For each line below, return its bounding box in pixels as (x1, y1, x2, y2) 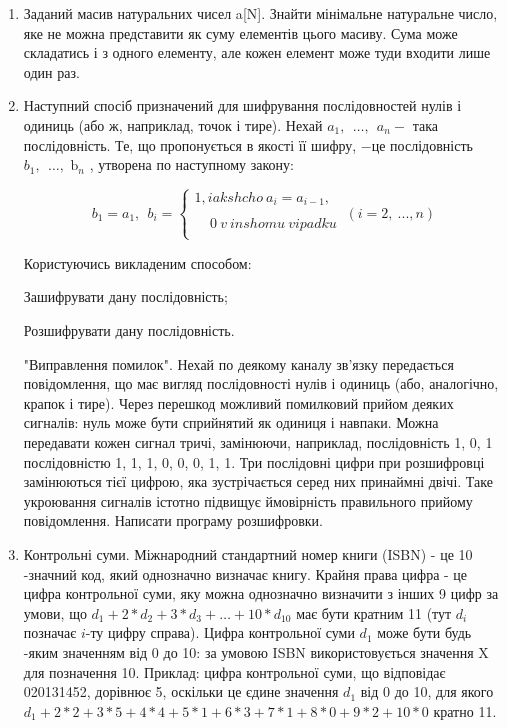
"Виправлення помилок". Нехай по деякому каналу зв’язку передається (23, 353, 454, 374)
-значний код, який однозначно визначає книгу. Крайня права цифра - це (23, 563, 468, 584)
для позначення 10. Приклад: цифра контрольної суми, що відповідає (23, 661, 446, 682)
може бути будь (377, 622, 472, 643)
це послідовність (371, 134, 473, 155)
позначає (23, 622, 77, 643)
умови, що (23, 602, 87, 623)
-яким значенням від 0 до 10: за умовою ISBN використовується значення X (23, 641, 489, 662)
